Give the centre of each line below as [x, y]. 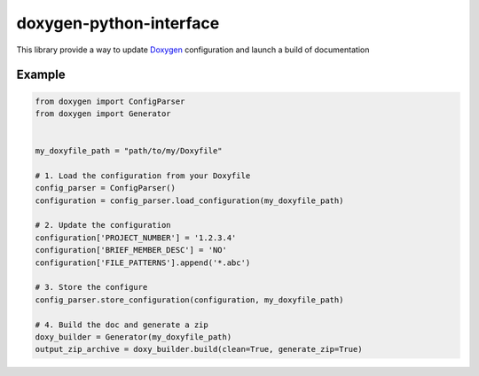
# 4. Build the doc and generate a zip [122, 325]
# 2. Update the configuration [103, 225]
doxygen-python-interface [118, 23]
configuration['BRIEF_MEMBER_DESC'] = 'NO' [131, 250]
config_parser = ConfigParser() [106, 188]
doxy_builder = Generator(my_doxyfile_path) [133, 337]
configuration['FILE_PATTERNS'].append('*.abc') [143, 262]
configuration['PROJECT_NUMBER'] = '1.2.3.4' [136, 238]
